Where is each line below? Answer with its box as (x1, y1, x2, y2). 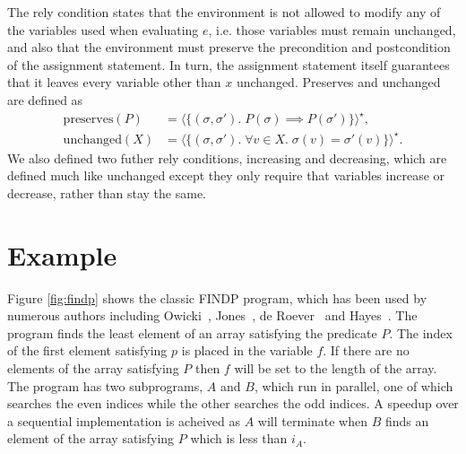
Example (7, 236, 117, 273)
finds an (384, 411, 429, 430)
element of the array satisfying (7, 429, 175, 448)
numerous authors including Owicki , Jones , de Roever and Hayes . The (7, 306, 418, 325)
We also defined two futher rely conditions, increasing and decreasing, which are (7, 148, 447, 167)
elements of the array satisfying (7, 358, 179, 377)
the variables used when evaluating (7, 20, 199, 39)
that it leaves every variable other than (7, 73, 221, 92)
